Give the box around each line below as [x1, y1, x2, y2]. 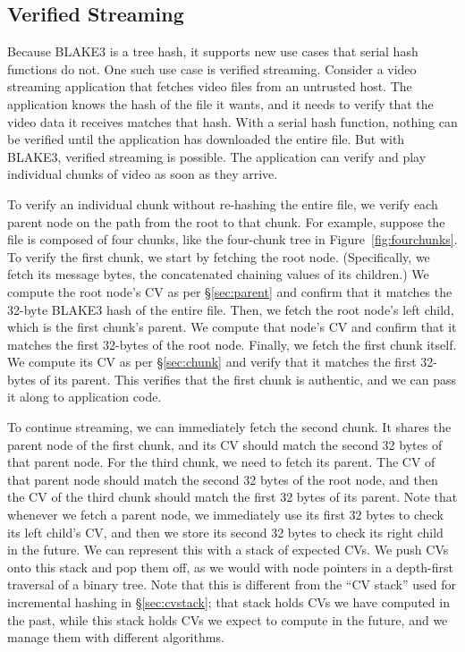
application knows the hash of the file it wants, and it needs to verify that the [7, 94, 434, 113]
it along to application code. [7, 387, 162, 406]
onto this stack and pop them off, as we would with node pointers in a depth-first [7, 557, 454, 576]
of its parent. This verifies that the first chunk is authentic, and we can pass [39, 369, 456, 388]
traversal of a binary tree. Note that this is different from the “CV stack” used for [7, 575, 456, 594]
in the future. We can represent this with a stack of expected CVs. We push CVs [7, 540, 449, 559]
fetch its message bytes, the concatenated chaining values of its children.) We [7, 265, 429, 284]
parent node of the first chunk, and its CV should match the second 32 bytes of [7, 435, 443, 453]
